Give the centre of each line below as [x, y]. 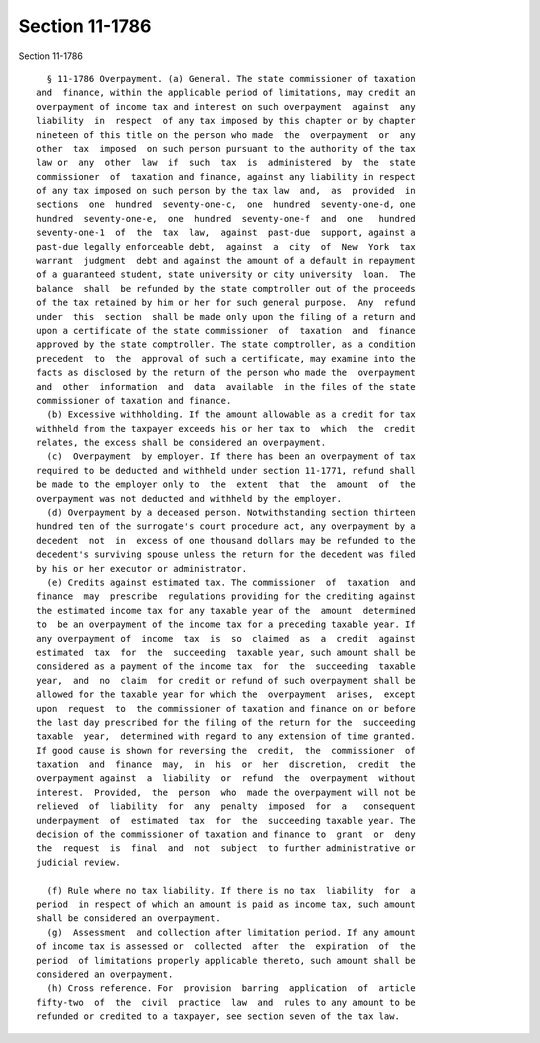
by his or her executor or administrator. [142, 568]
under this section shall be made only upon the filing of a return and [226, 316]
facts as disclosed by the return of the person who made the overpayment [226, 373]
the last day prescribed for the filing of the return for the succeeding [226, 722]
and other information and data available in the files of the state [226, 386]
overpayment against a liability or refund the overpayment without [226, 778]
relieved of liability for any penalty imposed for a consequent [226, 806]
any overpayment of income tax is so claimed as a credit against [226, 638]
